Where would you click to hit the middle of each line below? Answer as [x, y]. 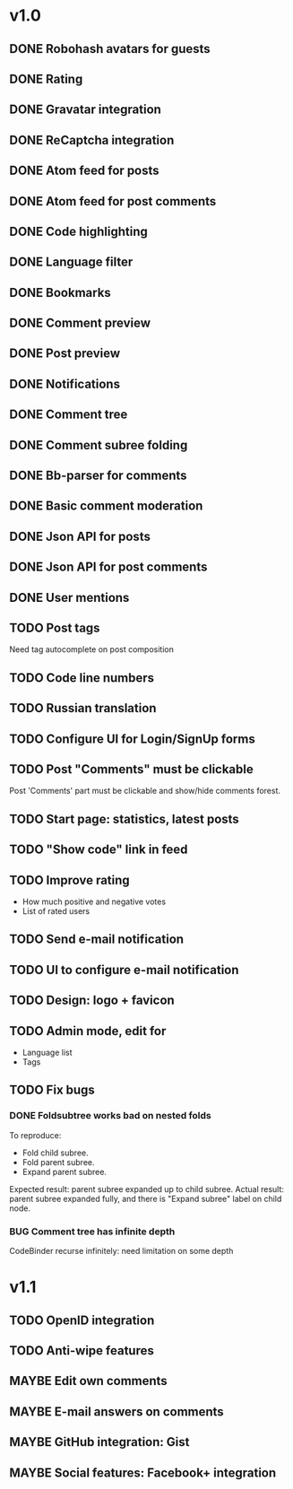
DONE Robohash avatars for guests [110, 49]
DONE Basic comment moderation [106, 506]
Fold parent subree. [58, 1162]
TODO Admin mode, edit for [88, 1031]
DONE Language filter [71, 262]
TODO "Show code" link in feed [99, 850]
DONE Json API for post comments [108, 567]
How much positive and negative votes [94, 901]
